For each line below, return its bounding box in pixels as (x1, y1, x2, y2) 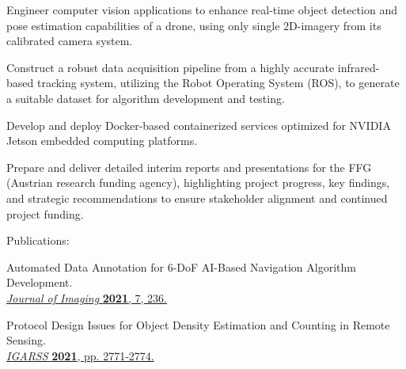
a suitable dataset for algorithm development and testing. (6, 89, 285, 106)
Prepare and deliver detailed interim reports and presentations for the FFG (6, 158, 372, 175)
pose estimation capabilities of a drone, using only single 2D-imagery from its (6, 17, 381, 33)
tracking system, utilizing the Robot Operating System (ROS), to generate (36, 74, 400, 91)
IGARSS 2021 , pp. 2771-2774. (6, 347, 154, 363)
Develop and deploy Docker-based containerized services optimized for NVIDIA (6, 116, 391, 133)
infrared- (337, 59, 380, 75)
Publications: (6, 232, 70, 249)
